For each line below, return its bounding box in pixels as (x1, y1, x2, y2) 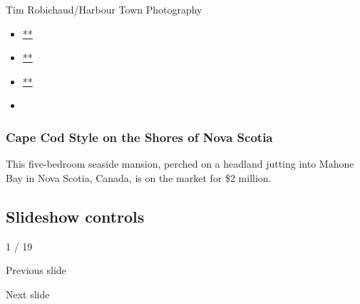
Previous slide (6, 263, 66, 278)
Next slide (6, 286, 50, 301)
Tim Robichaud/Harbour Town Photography (6, 2, 202, 16)
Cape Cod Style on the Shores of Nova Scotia (6, 128, 273, 146)
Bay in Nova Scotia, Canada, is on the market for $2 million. (6, 170, 272, 185)
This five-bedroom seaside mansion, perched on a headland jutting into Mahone (6, 156, 354, 171)
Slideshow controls (6, 205, 145, 227)
